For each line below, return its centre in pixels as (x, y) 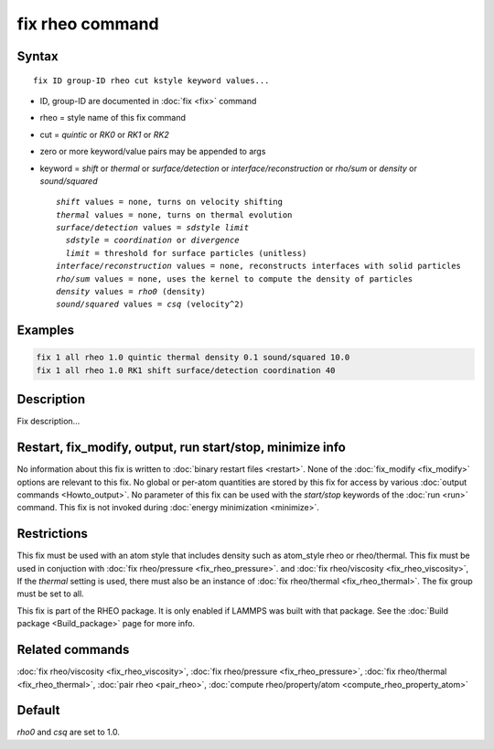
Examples (46, 331)
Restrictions (53, 534)
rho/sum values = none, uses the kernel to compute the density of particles (235, 278)
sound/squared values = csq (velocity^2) (150, 305)
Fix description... (48, 422)
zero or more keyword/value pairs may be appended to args (153, 152)
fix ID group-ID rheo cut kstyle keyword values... (151, 80)
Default (38, 710)
